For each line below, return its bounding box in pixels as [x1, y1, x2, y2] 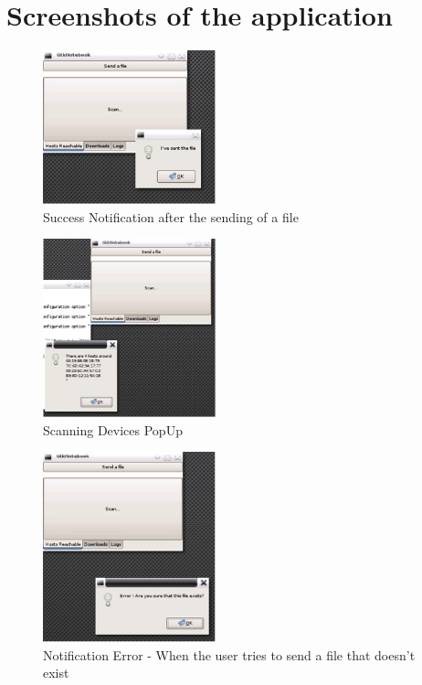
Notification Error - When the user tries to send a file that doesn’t [43, 645, 416, 664]
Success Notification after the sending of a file [43, 207, 299, 226]
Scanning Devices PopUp [43, 420, 183, 439]
